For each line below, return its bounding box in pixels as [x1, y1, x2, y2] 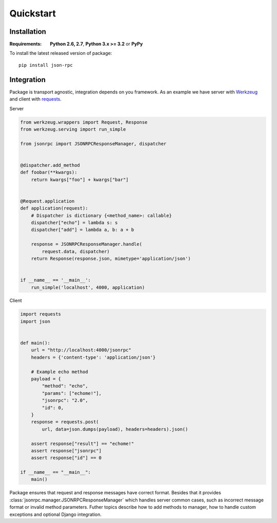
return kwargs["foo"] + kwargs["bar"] [31, 177, 129, 182]
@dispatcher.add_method [20, 162, 81, 168]
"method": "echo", [42, 383, 88, 389]
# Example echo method [31, 369, 88, 375]
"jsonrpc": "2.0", [42, 398, 88, 403]
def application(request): [20, 205, 88, 211]
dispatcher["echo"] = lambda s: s [31, 220, 118, 225]
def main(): [20, 340, 51, 346]
